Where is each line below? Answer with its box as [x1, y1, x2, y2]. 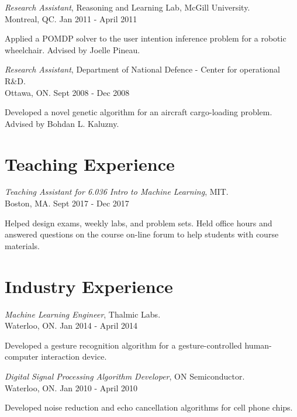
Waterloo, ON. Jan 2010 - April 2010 [5, 381, 138, 394]
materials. [5, 239, 40, 251]
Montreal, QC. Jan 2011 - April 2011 [5, 12, 137, 25]
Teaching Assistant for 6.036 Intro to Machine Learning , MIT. [5, 185, 229, 198]
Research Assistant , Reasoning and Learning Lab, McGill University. [5, 1, 250, 13]
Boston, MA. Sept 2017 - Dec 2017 [5, 197, 129, 209]
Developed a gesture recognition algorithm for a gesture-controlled [5, 339, 242, 351]
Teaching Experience [5, 151, 175, 175]
